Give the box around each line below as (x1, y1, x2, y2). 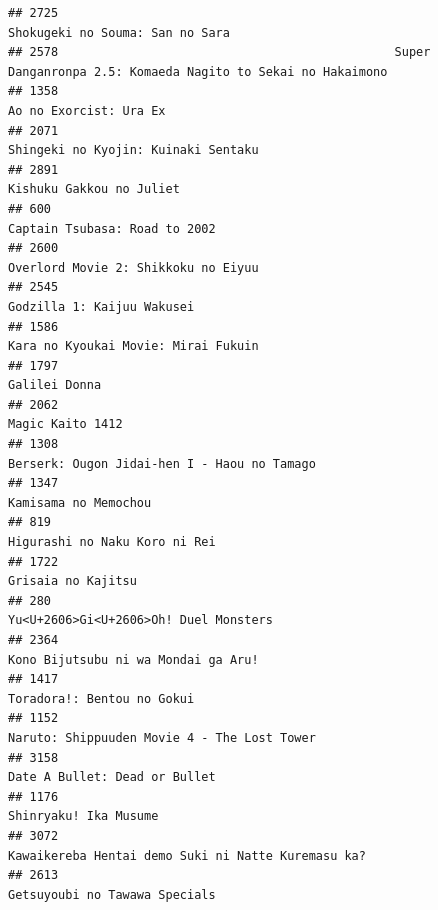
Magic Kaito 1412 (8, 417, 123, 432)
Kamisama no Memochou (8, 495, 152, 510)
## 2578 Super (8, 45, 431, 60)
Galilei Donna (8, 378, 102, 393)
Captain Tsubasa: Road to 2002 (8, 221, 216, 236)
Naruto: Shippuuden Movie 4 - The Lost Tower (8, 730, 316, 745)
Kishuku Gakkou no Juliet (8, 182, 180, 197)
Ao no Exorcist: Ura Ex (8, 103, 166, 118)
